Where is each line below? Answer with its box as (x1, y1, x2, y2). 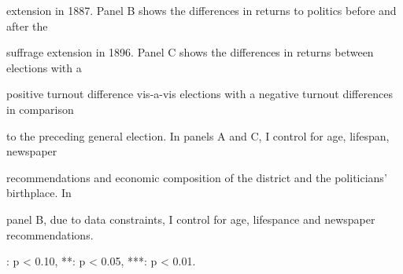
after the (6, 17, 48, 34)
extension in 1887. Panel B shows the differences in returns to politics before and (6, 2, 397, 18)
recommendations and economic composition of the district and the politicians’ (6, 169, 387, 185)
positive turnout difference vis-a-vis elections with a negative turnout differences (6, 86, 393, 102)
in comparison (6, 100, 74, 117)
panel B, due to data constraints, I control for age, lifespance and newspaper (6, 210, 375, 227)
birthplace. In (6, 184, 72, 201)
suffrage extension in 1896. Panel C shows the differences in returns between (6, 44, 374, 60)
